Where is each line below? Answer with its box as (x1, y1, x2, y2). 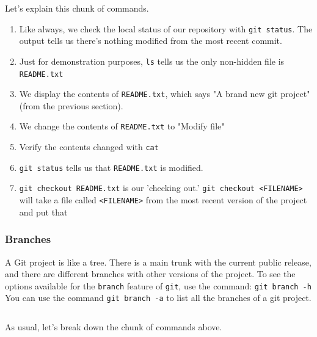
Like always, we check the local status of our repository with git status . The (19, 22, 313, 35)
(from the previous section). (19, 99, 123, 112)
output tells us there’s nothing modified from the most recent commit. (19, 34, 282, 47)
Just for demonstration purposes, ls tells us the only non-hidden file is (19, 54, 285, 67)
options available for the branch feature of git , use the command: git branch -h (5, 279, 312, 292)
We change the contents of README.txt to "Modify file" (19, 120, 225, 132)
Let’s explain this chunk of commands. (5, 2, 149, 14)
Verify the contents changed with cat (19, 140, 159, 153)
